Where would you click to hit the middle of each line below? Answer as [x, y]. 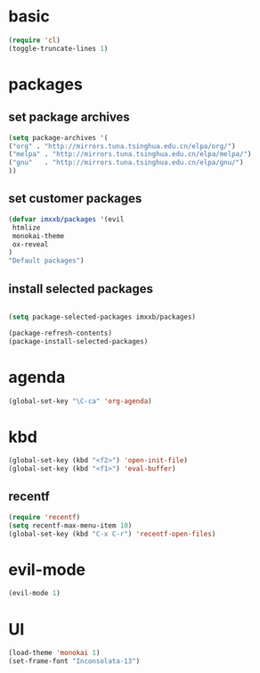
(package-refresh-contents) [61, 333]
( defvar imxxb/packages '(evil [66, 219]
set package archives [69, 117]
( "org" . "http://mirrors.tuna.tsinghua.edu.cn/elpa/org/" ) [122, 146]
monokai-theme [38, 236]
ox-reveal [30, 244]
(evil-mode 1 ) [35, 594]
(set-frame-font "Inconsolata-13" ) [74, 661]
